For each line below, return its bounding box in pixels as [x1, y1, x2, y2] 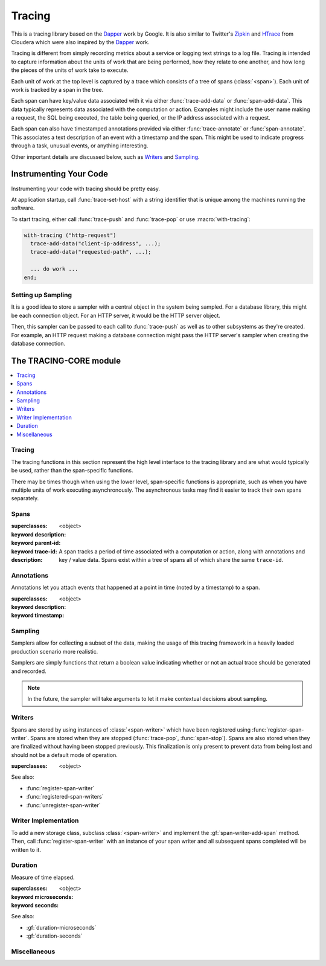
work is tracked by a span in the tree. [11, 86, 104, 93]
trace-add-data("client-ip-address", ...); [30, 240, 161, 247]
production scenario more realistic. [11, 648, 98, 655]
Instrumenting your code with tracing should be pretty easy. [11, 185, 160, 192]
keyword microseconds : [11, 893, 74, 900]
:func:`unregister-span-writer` [26, 801, 101, 809]
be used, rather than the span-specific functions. [11, 467, 133, 474]
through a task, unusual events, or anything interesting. [11, 142, 149, 149]
